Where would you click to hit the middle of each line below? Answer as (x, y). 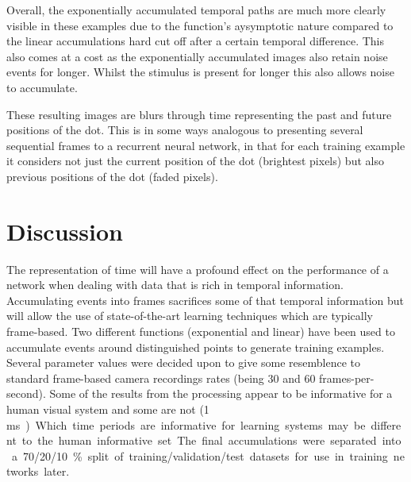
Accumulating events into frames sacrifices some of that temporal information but (205, 300)
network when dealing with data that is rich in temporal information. (175, 285)
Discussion (65, 231)
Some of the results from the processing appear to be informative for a (221, 393)
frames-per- (347, 378)
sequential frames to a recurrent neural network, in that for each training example (206, 145)
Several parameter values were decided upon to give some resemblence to (184, 362)
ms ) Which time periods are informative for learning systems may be (186, 424)
